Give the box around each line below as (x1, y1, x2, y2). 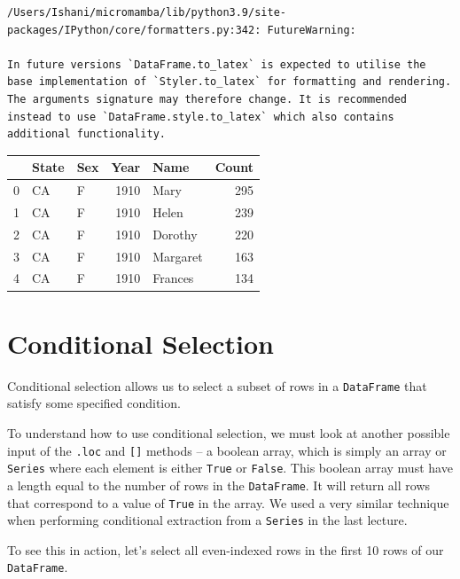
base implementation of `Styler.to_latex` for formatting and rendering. (7, 75, 452, 89)
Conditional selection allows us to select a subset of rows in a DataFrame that (7, 376, 427, 395)
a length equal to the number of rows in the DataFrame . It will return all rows (7, 475, 431, 494)
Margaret (152, 246, 203, 265)
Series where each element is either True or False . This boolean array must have (7, 458, 453, 477)
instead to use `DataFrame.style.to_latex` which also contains (7, 110, 394, 123)
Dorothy (152, 224, 198, 243)
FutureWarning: (267, 23, 356, 36)
